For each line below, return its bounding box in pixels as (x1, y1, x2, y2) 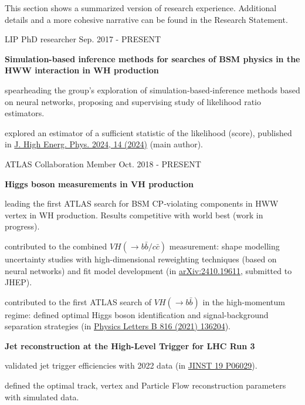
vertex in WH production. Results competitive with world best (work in (5, 208, 263, 221)
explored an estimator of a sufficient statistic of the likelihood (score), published (5, 126, 292, 139)
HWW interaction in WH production (5, 64, 159, 76)
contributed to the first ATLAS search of (5, 295, 152, 308)
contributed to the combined (5, 239, 107, 252)
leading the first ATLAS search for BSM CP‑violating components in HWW (5, 197, 279, 210)
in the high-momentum (202, 295, 285, 308)
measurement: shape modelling (169, 239, 280, 252)
